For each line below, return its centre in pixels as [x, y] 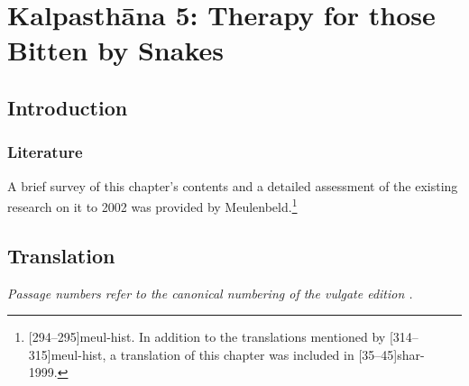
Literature [45, 152]
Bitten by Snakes [115, 50]
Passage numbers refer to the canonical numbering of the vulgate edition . [210, 293]
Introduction [68, 107]
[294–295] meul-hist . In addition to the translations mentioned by [207, 337]
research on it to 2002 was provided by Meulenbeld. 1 [152, 205]
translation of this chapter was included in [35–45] [259, 354]
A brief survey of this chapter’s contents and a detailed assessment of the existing [233, 185]
